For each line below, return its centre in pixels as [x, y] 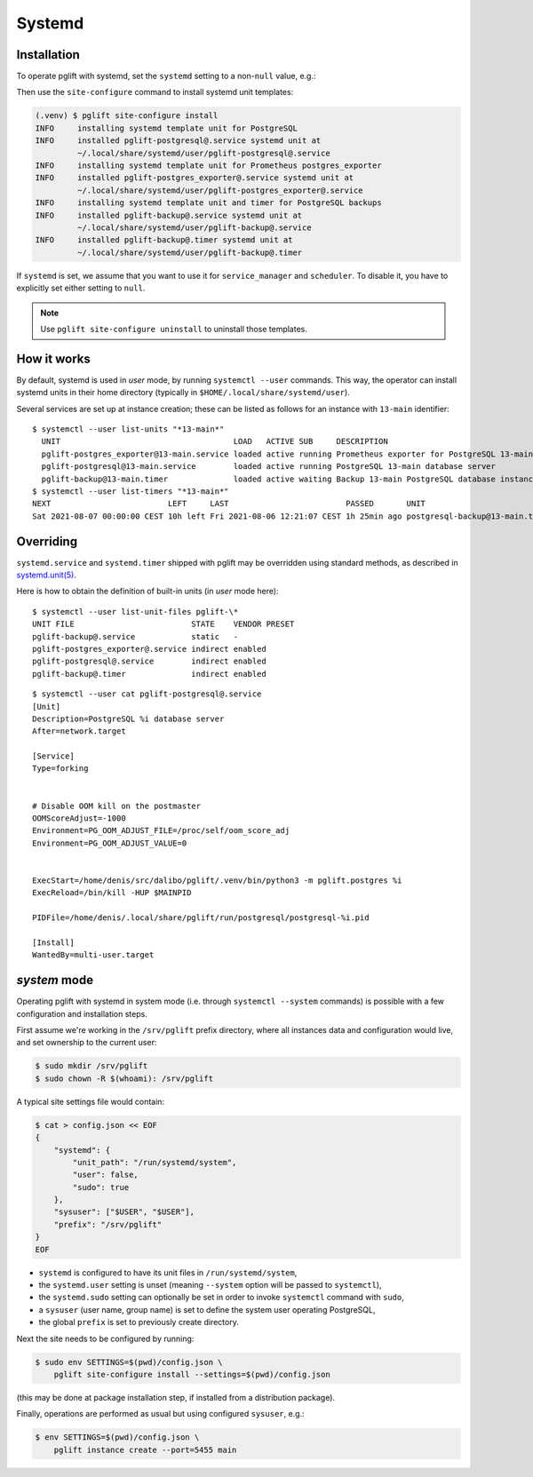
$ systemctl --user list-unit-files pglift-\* [135, 611]
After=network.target [79, 731]
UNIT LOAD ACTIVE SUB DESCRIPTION [215, 441]
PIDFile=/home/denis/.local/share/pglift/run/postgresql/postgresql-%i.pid [201, 918]
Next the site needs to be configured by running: [105, 1338]
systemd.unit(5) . [47, 575]
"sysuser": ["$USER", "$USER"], [124, 1212]
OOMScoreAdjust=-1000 [79, 818]
